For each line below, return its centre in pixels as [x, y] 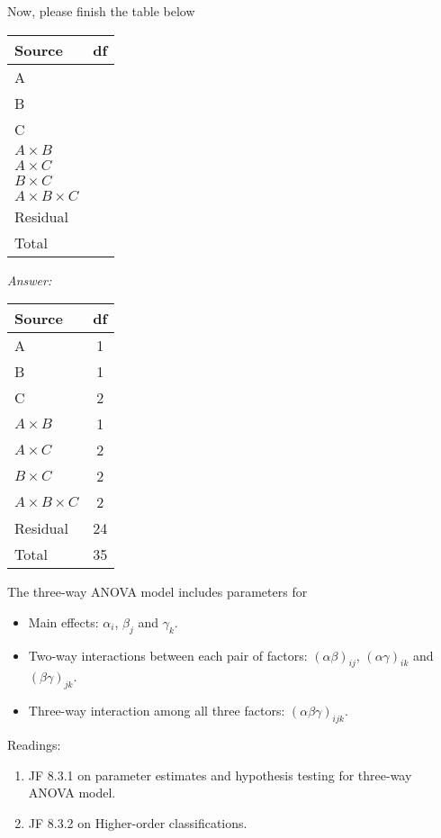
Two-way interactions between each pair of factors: [168, 655]
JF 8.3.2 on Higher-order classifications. [138, 822]
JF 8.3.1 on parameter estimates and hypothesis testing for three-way [220, 775]
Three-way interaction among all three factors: [157, 711]
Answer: [30, 279]
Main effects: [63, 622]
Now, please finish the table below [101, 11]
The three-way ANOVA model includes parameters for [157, 592]
